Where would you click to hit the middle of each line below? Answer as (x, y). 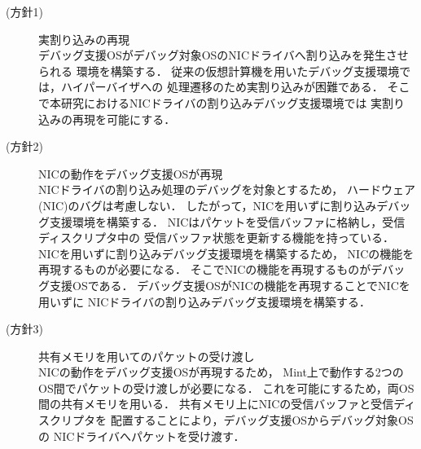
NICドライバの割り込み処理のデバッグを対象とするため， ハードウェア (227, 189)
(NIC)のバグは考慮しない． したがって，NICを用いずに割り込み (208, 205)
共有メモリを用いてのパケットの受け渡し (147, 356)
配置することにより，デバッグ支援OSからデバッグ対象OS (262, 420)
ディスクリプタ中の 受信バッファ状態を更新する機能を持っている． (216, 238)
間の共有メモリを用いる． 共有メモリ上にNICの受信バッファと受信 (216, 404)
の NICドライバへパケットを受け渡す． (142, 436)
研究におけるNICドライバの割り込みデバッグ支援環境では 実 (221, 102)
